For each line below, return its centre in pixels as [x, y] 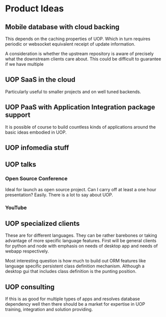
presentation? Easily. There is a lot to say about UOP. [59, 195]
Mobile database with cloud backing [62, 27]
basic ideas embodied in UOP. [36, 132]
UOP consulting [30, 287]
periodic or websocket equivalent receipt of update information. [70, 44]
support [18, 115]
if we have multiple [24, 64]
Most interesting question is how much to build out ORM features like [76, 261]
